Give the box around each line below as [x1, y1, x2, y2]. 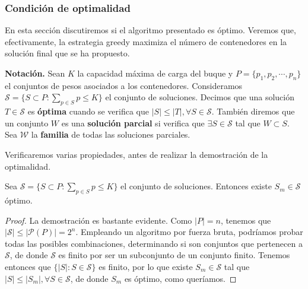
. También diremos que [211, 105, 295, 117]
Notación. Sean [5, 67, 65, 79]
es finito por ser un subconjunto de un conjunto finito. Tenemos [58, 249, 290, 261]
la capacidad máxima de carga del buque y [77, 67, 233, 79]
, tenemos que [220, 214, 271, 226]
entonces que [5, 260, 51, 272]
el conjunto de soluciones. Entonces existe [120, 180, 272, 192]
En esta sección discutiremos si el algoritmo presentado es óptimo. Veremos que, [5, 24, 296, 36]
